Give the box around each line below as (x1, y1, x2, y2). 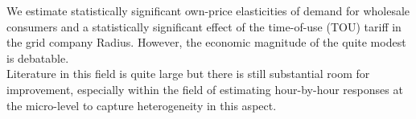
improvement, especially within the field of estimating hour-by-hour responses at (6, 80, 403, 97)
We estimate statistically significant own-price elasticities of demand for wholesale (6, 2, 410, 18)
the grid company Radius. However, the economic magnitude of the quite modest (6, 34, 406, 51)
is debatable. (6, 49, 69, 66)
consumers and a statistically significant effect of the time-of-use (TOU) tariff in (6, 18, 402, 35)
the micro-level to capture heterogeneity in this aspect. (6, 96, 277, 113)
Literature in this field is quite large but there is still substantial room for (6, 65, 370, 82)
